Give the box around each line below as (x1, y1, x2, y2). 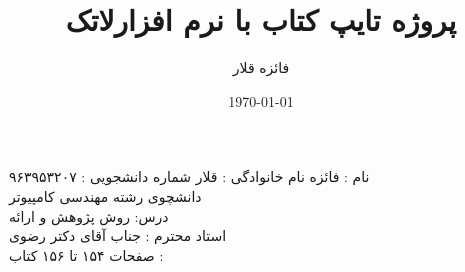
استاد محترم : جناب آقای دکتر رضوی (9, 225, 227, 246)
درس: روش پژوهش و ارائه (9, 205, 169, 226)
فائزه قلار (232, 57, 290, 78)
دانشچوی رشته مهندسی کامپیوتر (9, 185, 202, 206)
